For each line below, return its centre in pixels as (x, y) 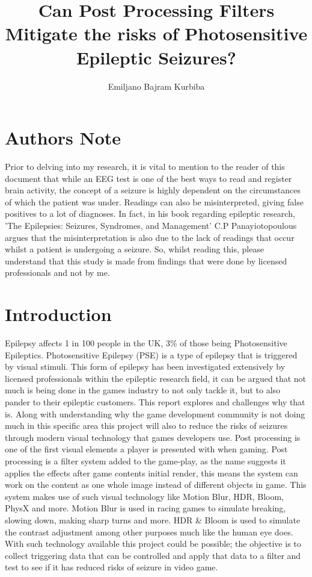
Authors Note (63, 138)
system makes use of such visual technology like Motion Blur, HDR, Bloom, (145, 496)
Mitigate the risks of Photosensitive (156, 33)
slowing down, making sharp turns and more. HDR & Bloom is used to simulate (153, 520)
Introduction (58, 314)
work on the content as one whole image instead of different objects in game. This (156, 485)
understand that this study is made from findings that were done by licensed (146, 260)
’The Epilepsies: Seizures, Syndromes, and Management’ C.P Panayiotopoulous (151, 225)
